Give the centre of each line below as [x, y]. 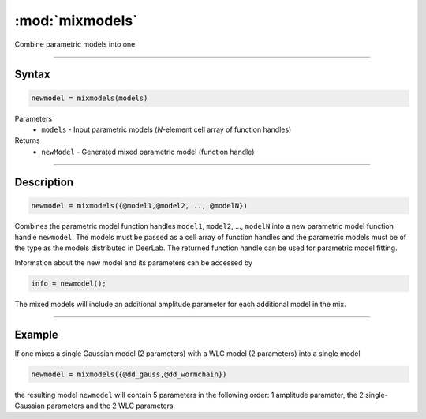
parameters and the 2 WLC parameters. [111, 406]
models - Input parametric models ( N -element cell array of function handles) [166, 129]
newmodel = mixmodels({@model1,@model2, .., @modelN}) [139, 206]
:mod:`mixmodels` [76, 21]
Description [44, 182]
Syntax [32, 75]
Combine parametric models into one [75, 44]
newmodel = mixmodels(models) [90, 98]
